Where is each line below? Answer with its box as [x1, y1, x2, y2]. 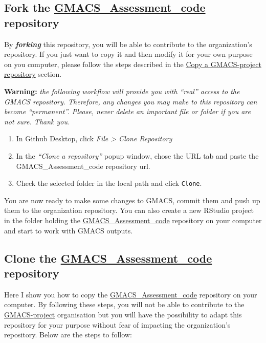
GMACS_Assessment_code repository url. [16, 160, 150, 171]
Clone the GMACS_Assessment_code [4, 250, 212, 266]
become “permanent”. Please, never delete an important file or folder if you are [4, 106, 251, 117]
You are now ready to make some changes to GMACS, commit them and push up [4, 195, 260, 205]
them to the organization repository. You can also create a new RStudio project [4, 205, 254, 216]
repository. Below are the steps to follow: [4, 329, 132, 340]
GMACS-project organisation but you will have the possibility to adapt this [4, 309, 242, 319]
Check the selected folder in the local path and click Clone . [16, 178, 202, 188]
